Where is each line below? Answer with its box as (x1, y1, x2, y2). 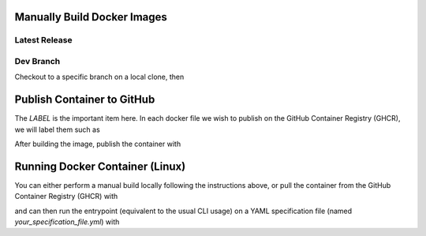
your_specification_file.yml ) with (14, 217, 120, 227)
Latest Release (14, 35, 73, 46)
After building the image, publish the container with (14, 139, 181, 149)
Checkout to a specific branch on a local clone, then (14, 72, 185, 82)
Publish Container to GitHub (14, 93, 155, 107)
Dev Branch (14, 55, 61, 66)
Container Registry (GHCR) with (14, 192, 118, 201)
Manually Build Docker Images (14, 10, 167, 24)
